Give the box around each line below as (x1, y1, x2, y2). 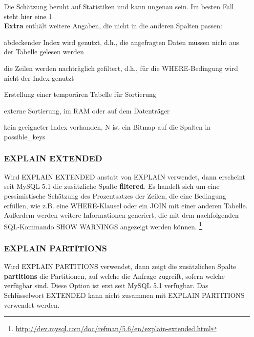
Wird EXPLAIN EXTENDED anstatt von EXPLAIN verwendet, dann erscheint (4, 171, 246, 181)
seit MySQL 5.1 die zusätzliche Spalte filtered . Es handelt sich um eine (4, 181, 220, 191)
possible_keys (4, 131, 45, 141)
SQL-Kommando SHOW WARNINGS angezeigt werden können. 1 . (4, 220, 204, 231)
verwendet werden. (4, 299, 60, 310)
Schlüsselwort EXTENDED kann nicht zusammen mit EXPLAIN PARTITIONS (4, 290, 245, 300)
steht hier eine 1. (4, 11, 54, 21)
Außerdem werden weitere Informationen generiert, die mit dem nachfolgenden (4, 210, 239, 220)
